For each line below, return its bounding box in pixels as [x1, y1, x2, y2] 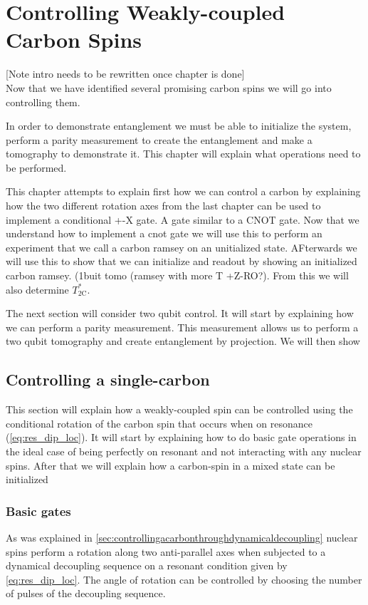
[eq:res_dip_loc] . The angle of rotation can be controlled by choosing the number [6, 572, 362, 586]
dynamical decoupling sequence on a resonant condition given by [6, 558, 288, 573]
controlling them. [6, 94, 80, 109]
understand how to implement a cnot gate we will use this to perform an [6, 226, 322, 241]
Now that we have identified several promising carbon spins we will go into [6, 80, 332, 95]
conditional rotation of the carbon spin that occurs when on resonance [6, 415, 312, 430]
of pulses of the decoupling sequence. [6, 586, 166, 601]
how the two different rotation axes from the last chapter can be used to [6, 198, 321, 213]
